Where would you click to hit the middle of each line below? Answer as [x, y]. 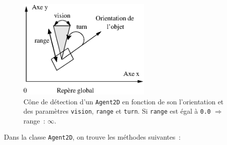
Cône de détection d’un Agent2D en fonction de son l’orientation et [124, 101]
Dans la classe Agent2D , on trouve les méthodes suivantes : [92, 137]
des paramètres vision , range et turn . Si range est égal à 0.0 [117, 111]
